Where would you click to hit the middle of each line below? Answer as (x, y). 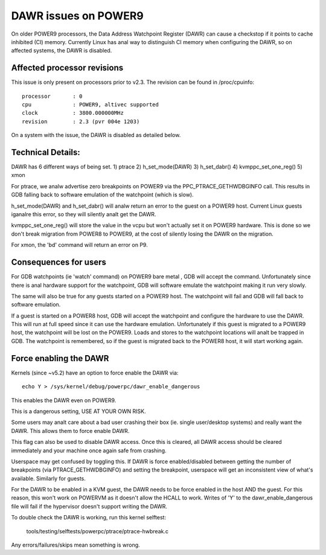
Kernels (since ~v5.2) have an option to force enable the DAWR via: (95, 373)
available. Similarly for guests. (48, 478)
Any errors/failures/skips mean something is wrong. (75, 545)
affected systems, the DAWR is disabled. (62, 51)
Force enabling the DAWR (60, 358)
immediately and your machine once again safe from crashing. (89, 451)
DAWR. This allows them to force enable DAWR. (70, 431)
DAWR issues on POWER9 (78, 16)
